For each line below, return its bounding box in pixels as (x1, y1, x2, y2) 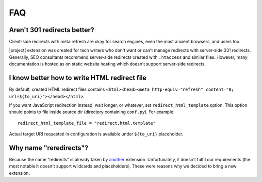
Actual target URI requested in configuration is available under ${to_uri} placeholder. (9, 131, 184, 137)
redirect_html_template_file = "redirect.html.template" (17, 120, 156, 126)
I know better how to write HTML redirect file (9, 74, 147, 82)
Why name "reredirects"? (9, 144, 89, 152)
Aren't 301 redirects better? (9, 26, 95, 34)
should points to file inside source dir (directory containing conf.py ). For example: (9, 109, 175, 115)
